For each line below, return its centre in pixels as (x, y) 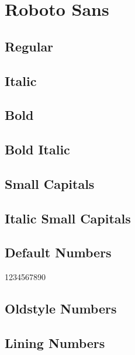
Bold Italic (37, 149)
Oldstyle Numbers (61, 309)
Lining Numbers (55, 343)
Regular (29, 46)
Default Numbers (58, 252)
